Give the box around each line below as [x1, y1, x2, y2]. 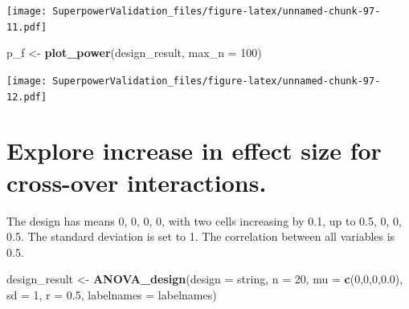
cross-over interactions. [6, 165, 267, 198]
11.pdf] [6, 21, 47, 33]
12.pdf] [6, 91, 47, 103]
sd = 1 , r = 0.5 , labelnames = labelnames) [6, 286, 217, 303]
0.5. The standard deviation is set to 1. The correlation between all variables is [6, 228, 395, 245]
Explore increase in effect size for [6, 134, 382, 167]
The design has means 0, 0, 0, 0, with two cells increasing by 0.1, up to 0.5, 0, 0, [6, 212, 402, 229]
